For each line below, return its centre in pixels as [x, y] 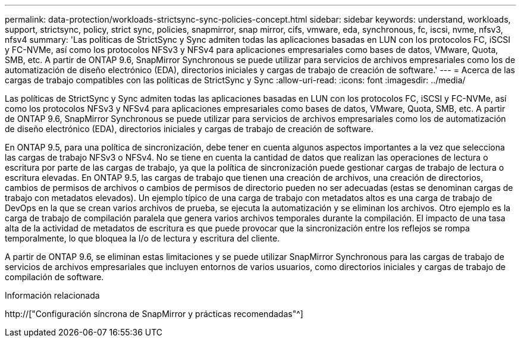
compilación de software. [54, 277]
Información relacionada [52, 295]
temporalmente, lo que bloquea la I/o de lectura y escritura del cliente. [142, 238]
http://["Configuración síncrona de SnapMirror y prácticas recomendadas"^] [154, 314]
